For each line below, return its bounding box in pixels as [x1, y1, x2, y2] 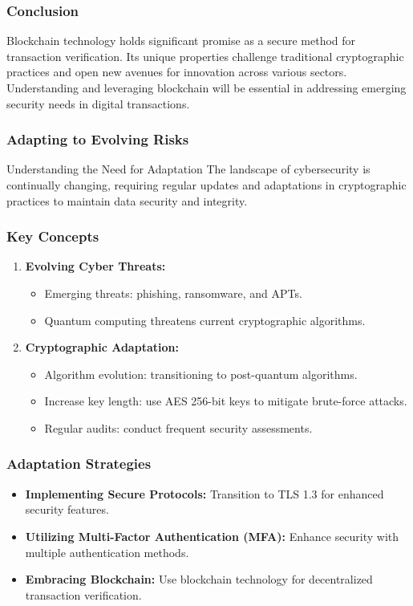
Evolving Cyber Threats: [25, 258, 166, 275]
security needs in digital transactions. [6, 95, 190, 112]
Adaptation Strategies [6, 453, 152, 474]
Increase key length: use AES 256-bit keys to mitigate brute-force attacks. [44, 392, 407, 409]
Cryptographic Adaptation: [25, 339, 179, 356]
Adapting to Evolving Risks [6, 129, 189, 149]
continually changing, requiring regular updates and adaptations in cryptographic [6, 177, 407, 193]
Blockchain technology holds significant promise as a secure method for [6, 32, 356, 49]
